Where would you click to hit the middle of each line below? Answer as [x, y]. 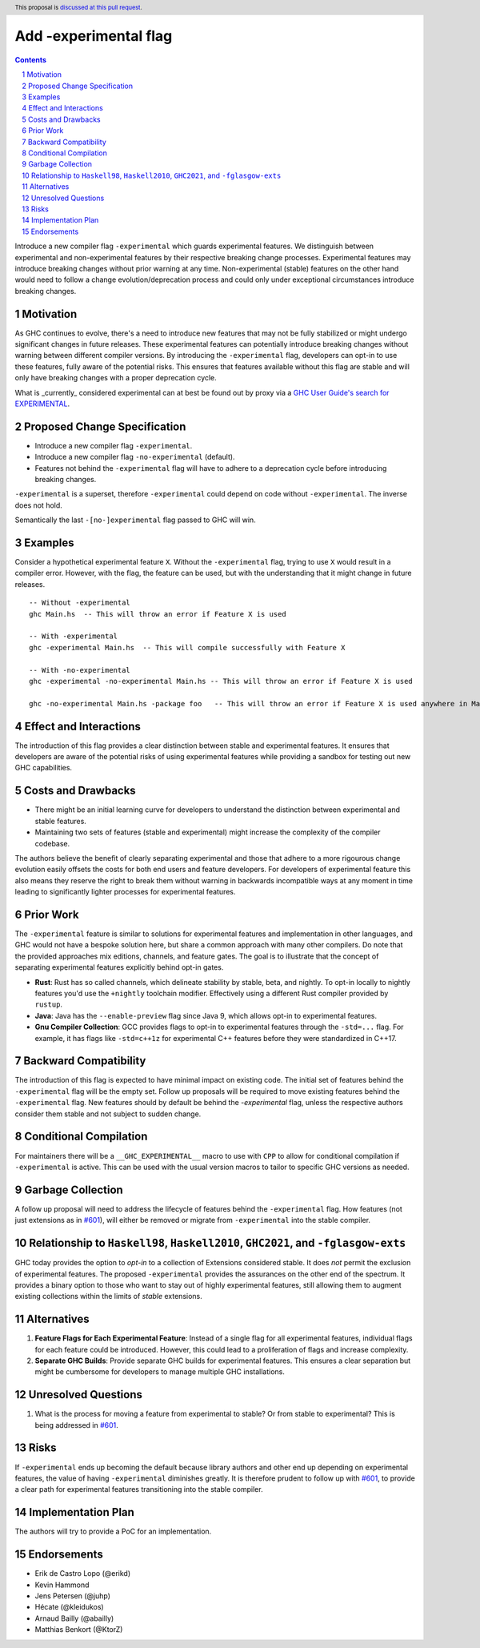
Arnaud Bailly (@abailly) [74, 1618]
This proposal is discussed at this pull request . [79, 7]
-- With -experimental [74, 636]
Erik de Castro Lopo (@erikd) [83, 1574]
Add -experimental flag [94, 36]
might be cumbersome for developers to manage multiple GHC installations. [160, 1372]
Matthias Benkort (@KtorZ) [79, 1630]
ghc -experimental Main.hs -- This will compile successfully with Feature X [187, 647]
